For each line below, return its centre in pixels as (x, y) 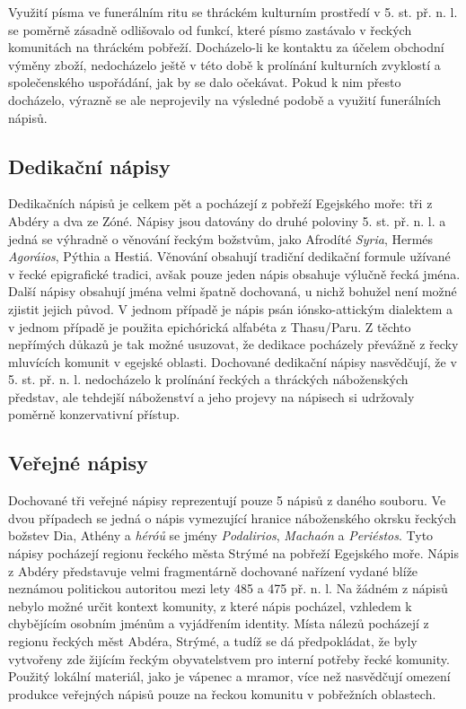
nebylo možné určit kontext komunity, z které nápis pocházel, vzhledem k (210, 605)
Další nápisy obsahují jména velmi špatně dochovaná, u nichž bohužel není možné (233, 291)
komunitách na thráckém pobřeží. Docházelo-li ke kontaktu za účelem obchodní (226, 47)
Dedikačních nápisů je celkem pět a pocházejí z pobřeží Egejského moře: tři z (220, 203)
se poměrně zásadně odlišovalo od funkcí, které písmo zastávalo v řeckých (210, 29)
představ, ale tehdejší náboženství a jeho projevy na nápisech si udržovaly (211, 396)
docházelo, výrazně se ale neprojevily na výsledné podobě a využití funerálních (225, 99)
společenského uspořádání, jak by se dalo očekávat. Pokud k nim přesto (205, 82)
